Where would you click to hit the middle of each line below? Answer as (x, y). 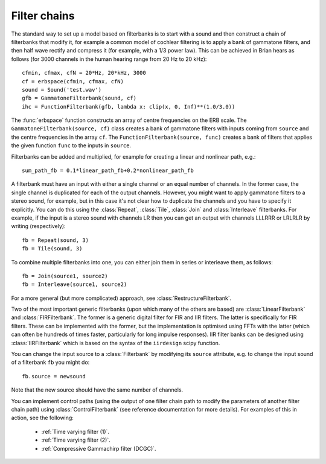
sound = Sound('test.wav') (62, 90)
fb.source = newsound (54, 376)
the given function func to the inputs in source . (71, 145)
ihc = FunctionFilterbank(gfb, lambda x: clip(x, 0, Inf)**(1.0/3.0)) (129, 106)
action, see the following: (42, 418)
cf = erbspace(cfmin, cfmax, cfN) (73, 81)
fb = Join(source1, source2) (65, 276)
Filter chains (43, 16)
